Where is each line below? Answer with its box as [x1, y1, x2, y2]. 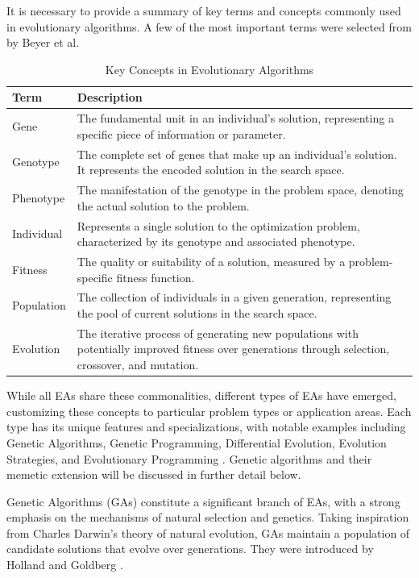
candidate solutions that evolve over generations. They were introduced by [6, 540, 374, 557]
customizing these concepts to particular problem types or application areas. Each [6, 402, 412, 419]
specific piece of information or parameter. [77, 125, 286, 142]
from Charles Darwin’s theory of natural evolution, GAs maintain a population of [6, 524, 410, 541]
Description [77, 89, 143, 106]
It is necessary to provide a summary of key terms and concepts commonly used [6, 2, 401, 19]
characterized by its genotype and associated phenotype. [77, 233, 355, 250]
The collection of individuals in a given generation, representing [77, 289, 392, 306]
